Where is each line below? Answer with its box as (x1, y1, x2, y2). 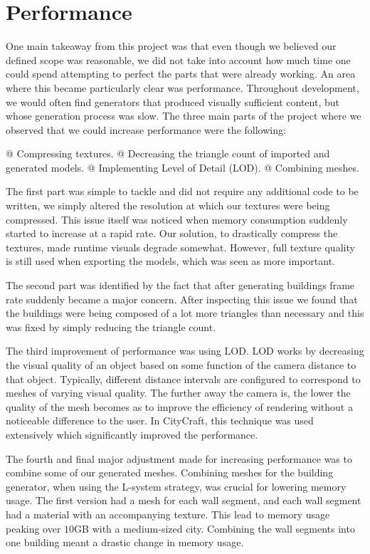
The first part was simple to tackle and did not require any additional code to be (6, 184, 359, 199)
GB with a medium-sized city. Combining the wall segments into (74, 521, 355, 535)
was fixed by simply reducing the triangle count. (6, 319, 216, 334)
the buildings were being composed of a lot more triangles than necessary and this (6, 305, 364, 320)
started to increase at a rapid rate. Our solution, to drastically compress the (6, 226, 338, 241)
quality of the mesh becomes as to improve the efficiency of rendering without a (6, 399, 353, 414)
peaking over (6, 521, 61, 535)
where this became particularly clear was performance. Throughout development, (6, 80, 359, 95)
